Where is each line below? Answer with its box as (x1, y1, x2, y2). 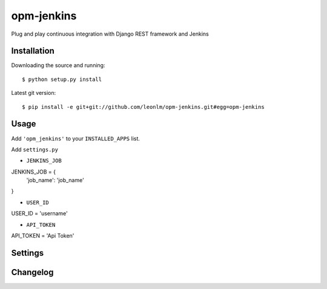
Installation (11, 46, 54, 56)
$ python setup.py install (22, 76, 102, 83)
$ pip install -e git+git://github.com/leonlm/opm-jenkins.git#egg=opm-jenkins (22, 103, 265, 110)
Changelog (11, 267, 54, 278)
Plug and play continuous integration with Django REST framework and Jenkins (11, 30, 209, 37)
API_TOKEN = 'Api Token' (11, 232, 74, 239)
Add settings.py (11, 146, 59, 153)
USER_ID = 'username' (11, 210, 68, 217)
